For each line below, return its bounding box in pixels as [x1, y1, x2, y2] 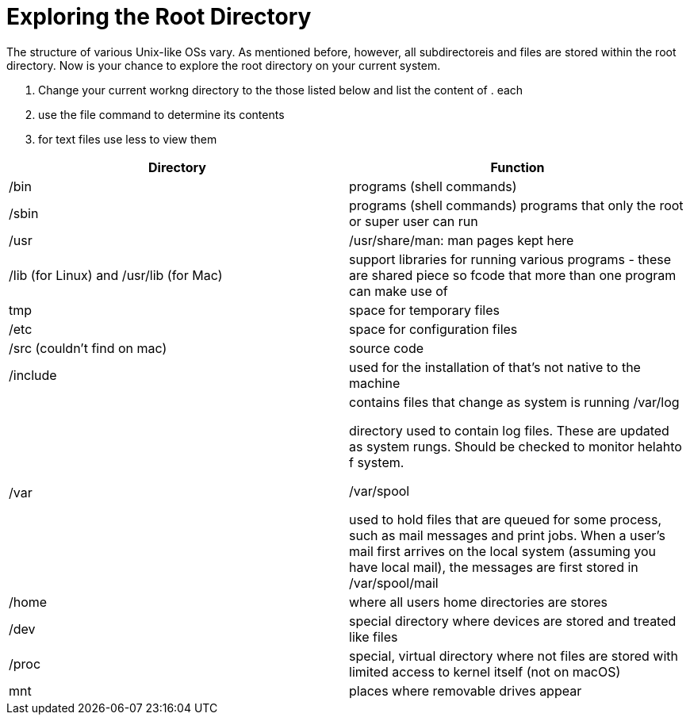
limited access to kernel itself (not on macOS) [349, 663, 621, 680]
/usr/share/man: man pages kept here [349, 232, 574, 248]
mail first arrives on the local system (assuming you [349, 543, 657, 559]
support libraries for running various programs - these [349, 251, 672, 267]
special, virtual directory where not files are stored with [349, 647, 679, 664]
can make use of [349, 282, 448, 299]
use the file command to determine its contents [38, 107, 285, 121]
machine [349, 374, 401, 391]
